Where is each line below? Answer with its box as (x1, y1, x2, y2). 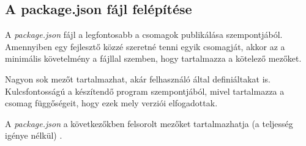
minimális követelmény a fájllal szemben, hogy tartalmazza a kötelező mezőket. (5, 52, 302, 65)
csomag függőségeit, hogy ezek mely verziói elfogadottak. (5, 97, 218, 109)
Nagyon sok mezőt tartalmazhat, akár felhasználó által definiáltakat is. (5, 72, 271, 85)
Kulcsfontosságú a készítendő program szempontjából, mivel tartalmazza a (5, 84, 285, 97)
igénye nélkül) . (5, 129, 62, 142)
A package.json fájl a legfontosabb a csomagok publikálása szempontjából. (5, 28, 283, 41)
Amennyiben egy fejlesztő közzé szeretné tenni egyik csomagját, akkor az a (5, 40, 285, 53)
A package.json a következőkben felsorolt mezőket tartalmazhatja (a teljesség (5, 117, 293, 130)
